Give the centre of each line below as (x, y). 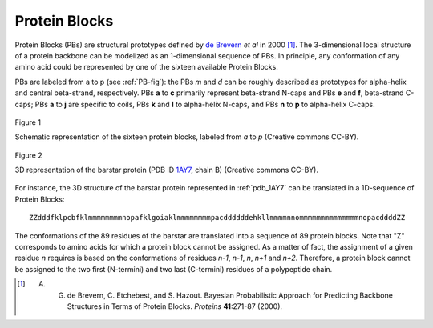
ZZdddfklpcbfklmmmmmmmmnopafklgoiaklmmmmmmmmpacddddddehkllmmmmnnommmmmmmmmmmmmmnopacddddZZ (217, 218)
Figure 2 (29, 155)
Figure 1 (28, 122)
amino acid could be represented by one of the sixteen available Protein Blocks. (146, 67)
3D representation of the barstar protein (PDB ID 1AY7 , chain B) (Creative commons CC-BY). (166, 170)
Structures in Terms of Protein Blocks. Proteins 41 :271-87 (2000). (175, 306)
